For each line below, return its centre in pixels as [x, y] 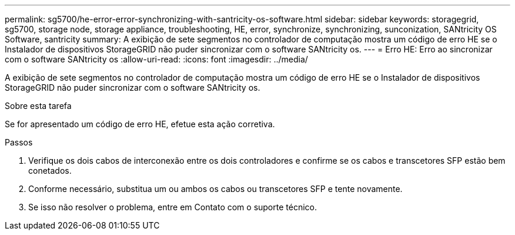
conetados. [50, 171]
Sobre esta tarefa [38, 106]
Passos [19, 142]
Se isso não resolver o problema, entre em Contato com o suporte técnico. [173, 207]
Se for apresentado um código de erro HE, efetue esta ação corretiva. [140, 124]
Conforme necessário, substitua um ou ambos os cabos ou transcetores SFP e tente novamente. [215, 189]
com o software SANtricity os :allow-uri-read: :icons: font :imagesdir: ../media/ [156, 59]
